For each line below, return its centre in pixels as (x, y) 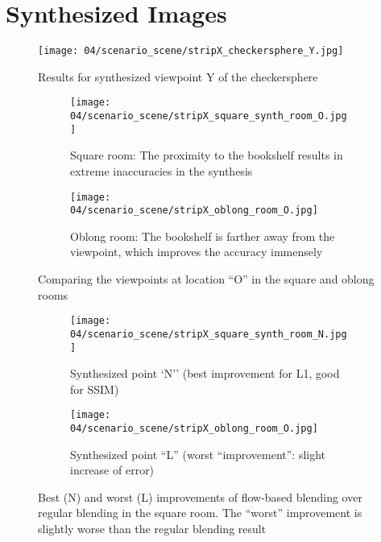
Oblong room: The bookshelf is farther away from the (203, 236)
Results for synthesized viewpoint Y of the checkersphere (178, 76)
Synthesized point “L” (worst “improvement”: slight (198, 454)
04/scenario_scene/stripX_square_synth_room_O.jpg (209, 116)
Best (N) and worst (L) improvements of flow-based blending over (200, 496)
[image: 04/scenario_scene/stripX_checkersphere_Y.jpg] (191, 51)
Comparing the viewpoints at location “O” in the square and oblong (206, 279)
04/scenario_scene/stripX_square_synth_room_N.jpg (209, 334)
